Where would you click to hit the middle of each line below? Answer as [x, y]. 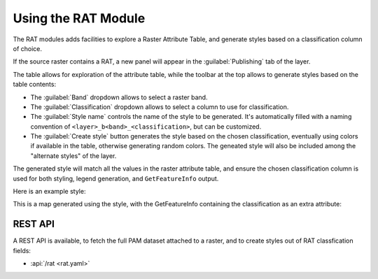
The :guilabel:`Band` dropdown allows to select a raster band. [119, 97]
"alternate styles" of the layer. [73, 156]
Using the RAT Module [79, 18]
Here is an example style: [49, 192]
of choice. [27, 48]
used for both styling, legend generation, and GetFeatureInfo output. [116, 178]
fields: [22, 250]
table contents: [34, 85]
